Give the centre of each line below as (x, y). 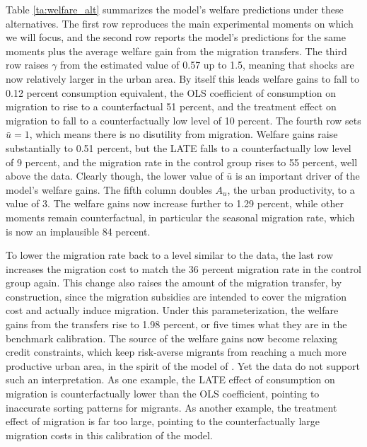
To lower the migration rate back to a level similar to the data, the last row (170, 255)
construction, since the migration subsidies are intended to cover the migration (176, 296)
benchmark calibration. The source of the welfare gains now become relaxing (171, 338)
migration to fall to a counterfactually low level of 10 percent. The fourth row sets (183, 120)
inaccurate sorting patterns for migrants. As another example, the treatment (171, 407)
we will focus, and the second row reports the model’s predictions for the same (176, 37)
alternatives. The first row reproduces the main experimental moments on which (180, 23)
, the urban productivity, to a (291, 189)
